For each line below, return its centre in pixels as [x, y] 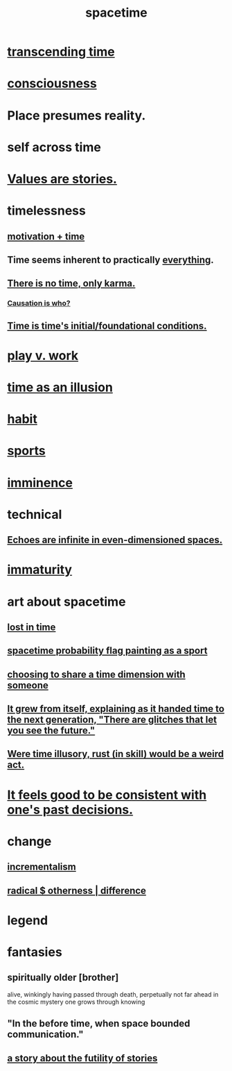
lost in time [32, 627]
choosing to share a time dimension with [96, 674]
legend [28, 920]
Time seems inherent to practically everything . [111, 259]
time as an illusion [60, 387]
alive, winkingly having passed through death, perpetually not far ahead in [113, 994]
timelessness [47, 211]
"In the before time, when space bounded [99, 1023]
